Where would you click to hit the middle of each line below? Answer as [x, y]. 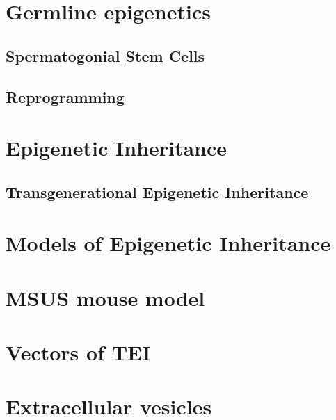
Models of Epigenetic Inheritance [168, 243]
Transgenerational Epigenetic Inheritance [157, 192]
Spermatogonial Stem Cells [105, 55]
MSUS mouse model [105, 297]
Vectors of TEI [78, 352]
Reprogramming [65, 96]
